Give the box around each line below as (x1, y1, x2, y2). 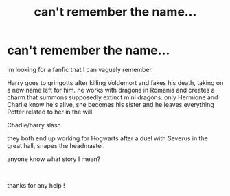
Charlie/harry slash (7, 121, 62, 129)
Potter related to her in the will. (7, 108, 94, 116)
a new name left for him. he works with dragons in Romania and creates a (7, 86, 215, 94)
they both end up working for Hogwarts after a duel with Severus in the (7, 134, 208, 143)
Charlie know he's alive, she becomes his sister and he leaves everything (7, 100, 214, 108)
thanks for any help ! (7, 181, 65, 189)
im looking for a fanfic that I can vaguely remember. (7, 65, 153, 73)
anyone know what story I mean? (7, 155, 101, 163)
